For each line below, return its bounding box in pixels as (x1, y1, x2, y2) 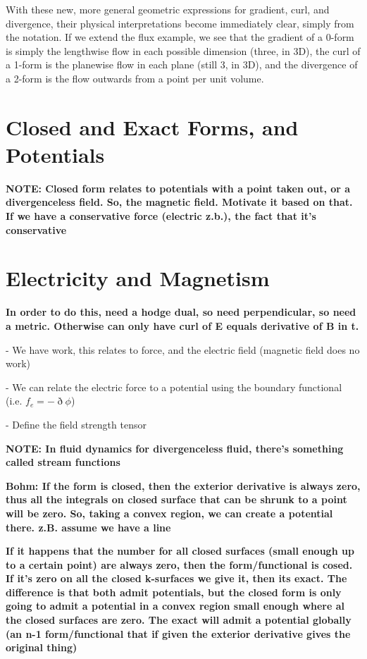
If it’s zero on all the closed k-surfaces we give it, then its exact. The (6, 571, 347, 586)
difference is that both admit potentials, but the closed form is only (6, 584, 342, 599)
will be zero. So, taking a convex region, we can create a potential (6, 505, 333, 520)
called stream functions (6, 455, 120, 469)
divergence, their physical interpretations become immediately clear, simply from (6, 16, 354, 30)
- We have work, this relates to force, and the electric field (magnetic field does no (6, 342, 360, 357)
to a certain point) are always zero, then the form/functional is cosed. (6, 557, 353, 572)
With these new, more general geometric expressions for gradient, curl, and (6, 2, 330, 16)
